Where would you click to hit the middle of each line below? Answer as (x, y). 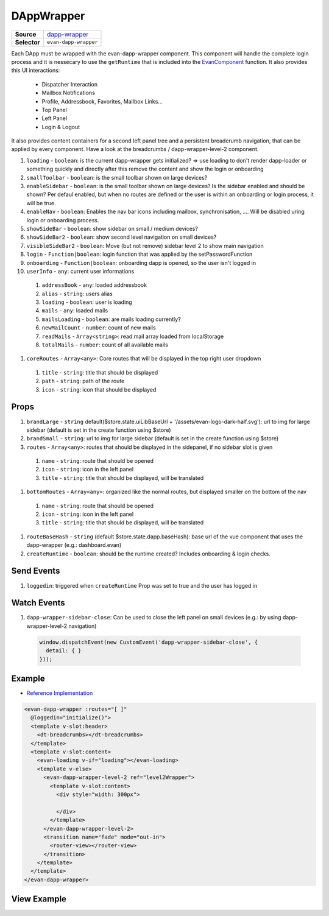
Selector (28, 42)
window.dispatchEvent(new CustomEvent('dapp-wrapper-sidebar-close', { (149, 642)
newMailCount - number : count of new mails (99, 328)
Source (26, 34)
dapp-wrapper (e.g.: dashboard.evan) (74, 545)
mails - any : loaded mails (75, 311)
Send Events (36, 571)
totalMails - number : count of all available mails (105, 345)
